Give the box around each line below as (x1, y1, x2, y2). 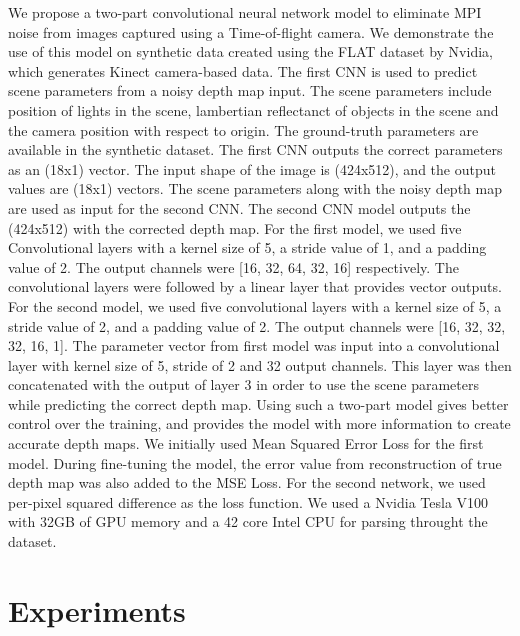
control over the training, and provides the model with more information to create (8, 413, 511, 434)
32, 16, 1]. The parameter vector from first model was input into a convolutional (8, 335, 500, 356)
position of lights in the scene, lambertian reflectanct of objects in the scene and (8, 99, 499, 120)
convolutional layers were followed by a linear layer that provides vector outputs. (8, 276, 502, 297)
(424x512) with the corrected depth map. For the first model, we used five (8, 217, 462, 238)
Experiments (8, 589, 186, 630)
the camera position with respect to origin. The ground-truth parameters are (8, 119, 479, 140)
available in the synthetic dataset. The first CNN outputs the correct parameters (8, 139, 503, 160)
